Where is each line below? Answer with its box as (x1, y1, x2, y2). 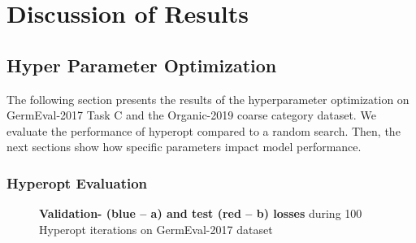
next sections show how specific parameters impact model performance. (6, 138, 362, 155)
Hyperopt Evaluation (6, 172, 148, 193)
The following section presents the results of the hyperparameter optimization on (6, 90, 409, 107)
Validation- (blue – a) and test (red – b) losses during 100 (39, 205, 362, 222)
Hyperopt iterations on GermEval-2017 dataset (39, 220, 273, 237)
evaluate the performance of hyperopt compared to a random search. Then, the (6, 122, 401, 139)
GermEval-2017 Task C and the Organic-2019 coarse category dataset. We (6, 106, 376, 124)
